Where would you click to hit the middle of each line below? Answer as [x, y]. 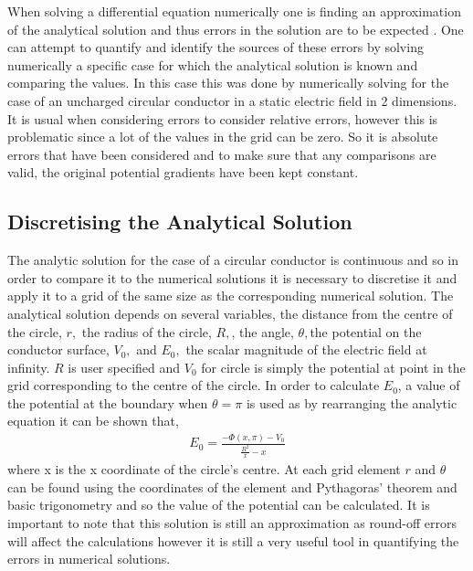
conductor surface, [58, 349]
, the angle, [263, 331]
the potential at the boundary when [108, 402]
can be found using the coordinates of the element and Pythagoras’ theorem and [232, 486]
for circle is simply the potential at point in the [333, 367]
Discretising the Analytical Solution [180, 222]
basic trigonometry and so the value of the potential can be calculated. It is [219, 505]
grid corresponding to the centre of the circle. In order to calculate [194, 385]
